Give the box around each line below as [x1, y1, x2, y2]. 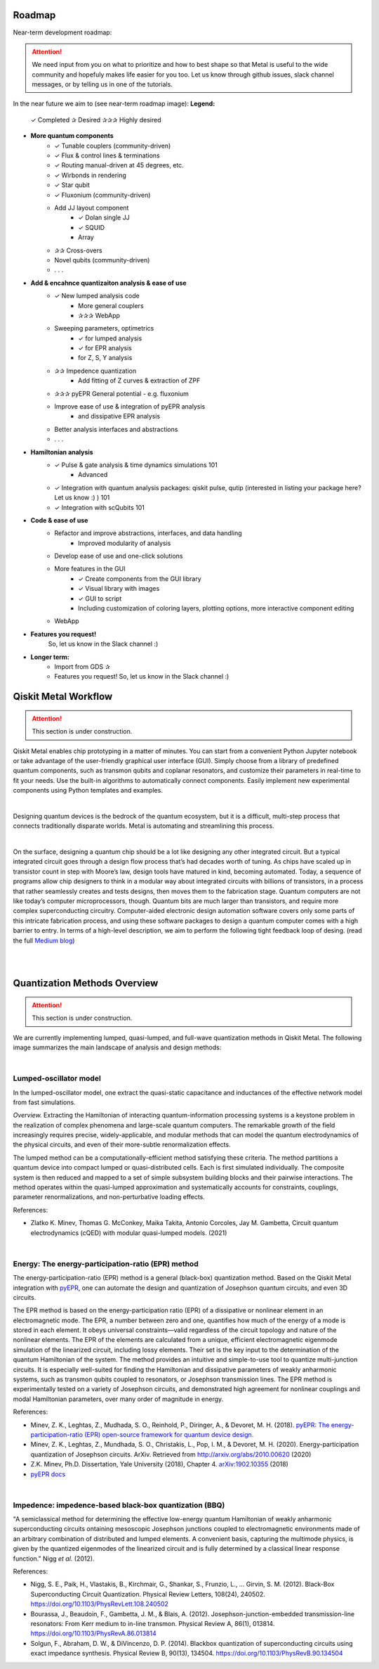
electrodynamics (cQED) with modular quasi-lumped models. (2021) [30, 1228, 227, 1237]
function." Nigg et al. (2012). [13, 1554, 95, 1563]
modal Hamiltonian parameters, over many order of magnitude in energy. [13, 1395, 224, 1403]
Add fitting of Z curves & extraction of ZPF [78, 376, 201, 385]
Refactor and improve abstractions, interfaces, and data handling [54, 529, 242, 537]
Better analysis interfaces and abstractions [54, 425, 178, 433]
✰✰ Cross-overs [54, 246, 102, 255]
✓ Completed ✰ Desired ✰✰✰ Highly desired [30, 115, 161, 124]
